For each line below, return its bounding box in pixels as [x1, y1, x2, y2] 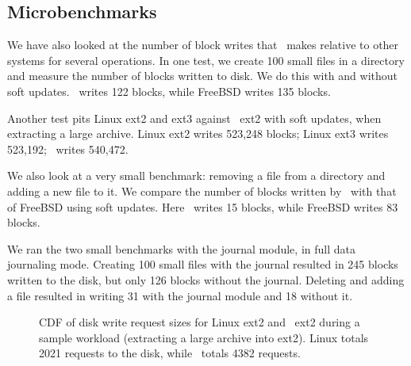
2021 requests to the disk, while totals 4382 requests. [39, 345, 301, 361]
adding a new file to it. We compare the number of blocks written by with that [7, 182, 397, 199]
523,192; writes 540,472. [7, 140, 129, 157]
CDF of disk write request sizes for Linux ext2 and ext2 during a [39, 314, 360, 330]
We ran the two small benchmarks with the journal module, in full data [7, 240, 355, 257]
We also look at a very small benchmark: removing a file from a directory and [7, 167, 386, 184]
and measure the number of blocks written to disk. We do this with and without [7, 67, 398, 84]
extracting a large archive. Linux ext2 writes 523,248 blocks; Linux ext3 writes [7, 125, 389, 142]
